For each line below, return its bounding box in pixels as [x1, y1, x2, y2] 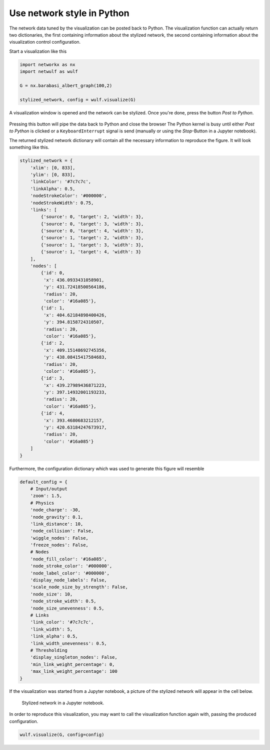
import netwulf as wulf [19, 69, 78, 75]
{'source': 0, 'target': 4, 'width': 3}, [40, 228, 144, 234]
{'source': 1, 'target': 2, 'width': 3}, [40, 235, 144, 241]
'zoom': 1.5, [30, 493, 62, 499]
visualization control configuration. [9, 39, 81, 45]
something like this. [9, 144, 49, 151]
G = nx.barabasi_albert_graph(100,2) [19, 83, 112, 88]
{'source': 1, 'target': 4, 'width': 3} [40, 249, 141, 255]
